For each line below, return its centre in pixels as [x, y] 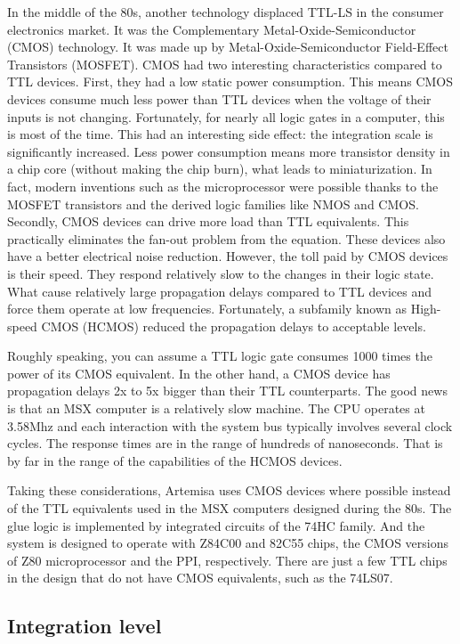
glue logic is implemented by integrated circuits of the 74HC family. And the [216, 525]
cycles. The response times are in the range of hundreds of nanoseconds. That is [225, 443]
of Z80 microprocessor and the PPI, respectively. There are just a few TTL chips [227, 560]
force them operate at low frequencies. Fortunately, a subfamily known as [207, 309]
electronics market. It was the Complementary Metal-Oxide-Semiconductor [212, 29]
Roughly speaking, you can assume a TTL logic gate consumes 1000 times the [220, 356]
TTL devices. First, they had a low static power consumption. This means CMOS [230, 82]
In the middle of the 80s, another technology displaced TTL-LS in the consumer [226, 12]
